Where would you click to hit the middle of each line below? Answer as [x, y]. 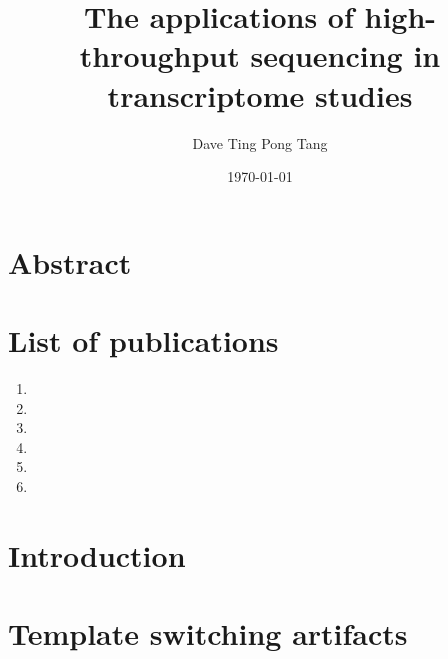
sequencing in [345, 55]
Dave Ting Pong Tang [260, 142]
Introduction [97, 554]
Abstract [70, 261]
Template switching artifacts [208, 633]
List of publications [143, 340]
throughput [159, 55]
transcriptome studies [260, 94]
